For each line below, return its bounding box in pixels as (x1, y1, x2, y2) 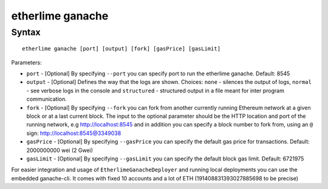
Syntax (11, 27, 41, 38)
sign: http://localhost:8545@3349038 (26, 129, 121, 137)
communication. (26, 95, 67, 103)
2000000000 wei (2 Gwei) (26, 146, 94, 154)
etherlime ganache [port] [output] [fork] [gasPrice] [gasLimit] (22, 46, 221, 52)
